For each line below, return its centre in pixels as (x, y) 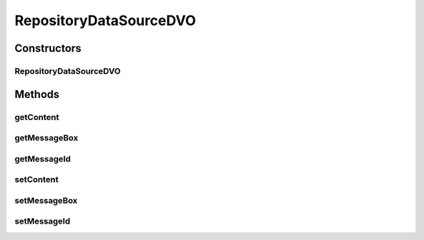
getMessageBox (46, 138)
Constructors (48, 48)
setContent (37, 180)
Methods (37, 94)
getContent (37, 117)
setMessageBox (46, 200)
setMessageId (42, 221)
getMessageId (42, 158)
